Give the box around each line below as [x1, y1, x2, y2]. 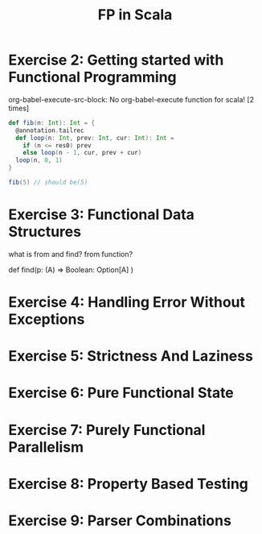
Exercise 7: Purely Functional [8, 420, 206, 439]
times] [8, 103, 30, 113]
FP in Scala [97, 6, 173, 24]
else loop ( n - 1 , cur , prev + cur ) [23, 149, 142, 157]
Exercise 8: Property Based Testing [8, 474, 249, 493]
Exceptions [8, 310, 85, 329]
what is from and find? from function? [8, 249, 133, 259]
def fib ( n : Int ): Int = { [8, 118, 95, 126]
